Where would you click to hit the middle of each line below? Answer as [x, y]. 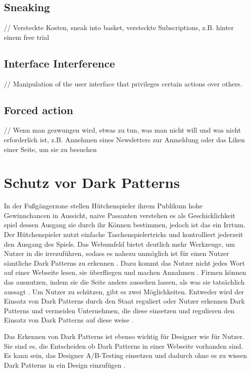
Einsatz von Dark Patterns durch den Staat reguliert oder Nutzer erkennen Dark [125, 301]
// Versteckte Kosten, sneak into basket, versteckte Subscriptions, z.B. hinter [119, 27]
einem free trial [27, 37]
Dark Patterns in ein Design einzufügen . [65, 365]
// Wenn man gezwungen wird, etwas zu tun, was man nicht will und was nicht [123, 130]
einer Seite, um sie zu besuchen [50, 149]
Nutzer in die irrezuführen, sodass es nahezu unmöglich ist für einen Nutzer [117, 253]
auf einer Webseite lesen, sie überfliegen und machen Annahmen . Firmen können [125, 272]
